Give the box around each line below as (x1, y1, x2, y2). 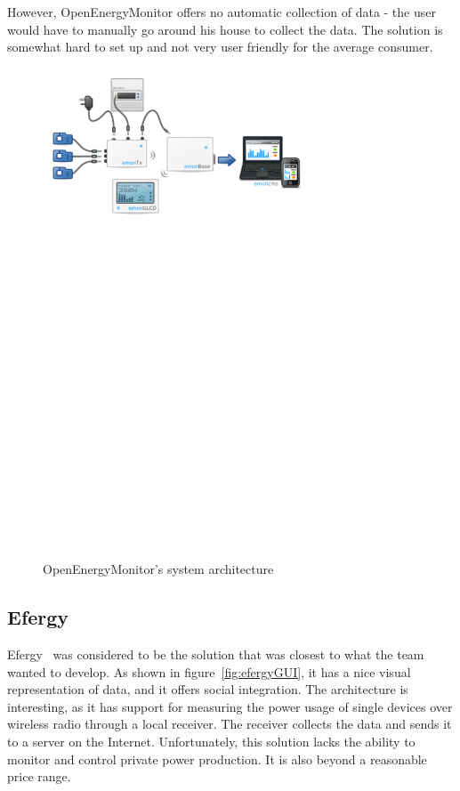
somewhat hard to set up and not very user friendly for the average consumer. (7, 37, 433, 56)
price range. (7, 767, 71, 786)
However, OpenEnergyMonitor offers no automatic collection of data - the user (7, 3, 436, 20)
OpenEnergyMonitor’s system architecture (43, 560, 274, 578)
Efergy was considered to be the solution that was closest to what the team (7, 645, 424, 664)
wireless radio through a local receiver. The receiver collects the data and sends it (7, 714, 452, 733)
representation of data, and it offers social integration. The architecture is (7, 680, 408, 698)
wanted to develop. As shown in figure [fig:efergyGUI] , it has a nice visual (7, 662, 411, 681)
